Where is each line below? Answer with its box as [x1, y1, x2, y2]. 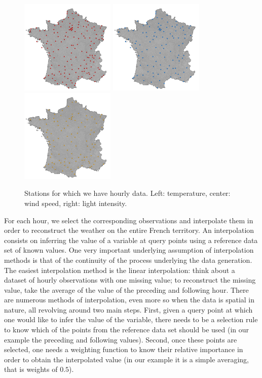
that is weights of [4, 364, 58, 374]
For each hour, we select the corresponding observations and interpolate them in [4, 215, 253, 225]
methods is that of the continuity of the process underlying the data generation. [4, 254, 252, 265]
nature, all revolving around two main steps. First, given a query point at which [4, 304, 253, 315]
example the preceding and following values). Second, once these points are [4, 334, 237, 345]
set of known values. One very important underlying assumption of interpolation [4, 245, 254, 255]
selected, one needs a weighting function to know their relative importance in [4, 344, 243, 355]
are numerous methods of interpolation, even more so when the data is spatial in [4, 294, 255, 305]
